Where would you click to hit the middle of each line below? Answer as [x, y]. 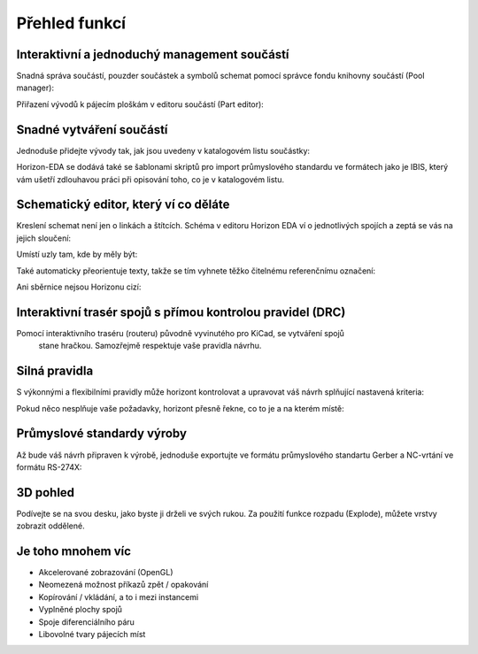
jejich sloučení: [43, 238]
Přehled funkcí [71, 23]
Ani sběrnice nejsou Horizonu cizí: [79, 287]
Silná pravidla [55, 371]
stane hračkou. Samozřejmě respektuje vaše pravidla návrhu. [150, 346]
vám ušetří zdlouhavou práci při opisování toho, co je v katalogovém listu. [150, 179]
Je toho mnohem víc [74, 551]
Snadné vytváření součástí [92, 130]
